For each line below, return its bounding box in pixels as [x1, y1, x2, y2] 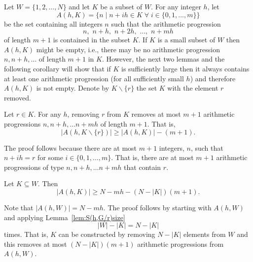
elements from [183, 229, 226, 239]
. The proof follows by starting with [103, 202, 212, 212]
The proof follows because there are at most [4, 142, 137, 153]
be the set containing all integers [4, 18, 103, 29]
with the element [167, 83, 218, 93]
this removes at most [4, 238, 67, 249]
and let [69, 1, 90, 11]
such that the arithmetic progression [111, 18, 221, 29]
